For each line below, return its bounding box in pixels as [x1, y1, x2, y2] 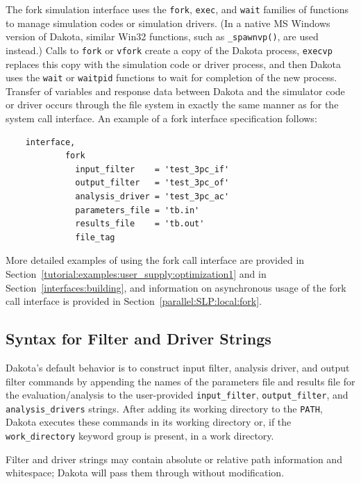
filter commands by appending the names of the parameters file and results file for [6, 374, 355, 388]
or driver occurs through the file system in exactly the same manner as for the [6, 97, 339, 112]
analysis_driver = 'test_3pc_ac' [75, 191, 230, 201]
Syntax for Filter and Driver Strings [6, 328, 271, 349]
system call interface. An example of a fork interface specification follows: [6, 111, 317, 125]
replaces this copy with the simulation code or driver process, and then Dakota [6, 56, 341, 71]
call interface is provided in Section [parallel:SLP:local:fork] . [6, 294, 262, 308]
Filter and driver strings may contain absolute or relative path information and [6, 451, 342, 466]
